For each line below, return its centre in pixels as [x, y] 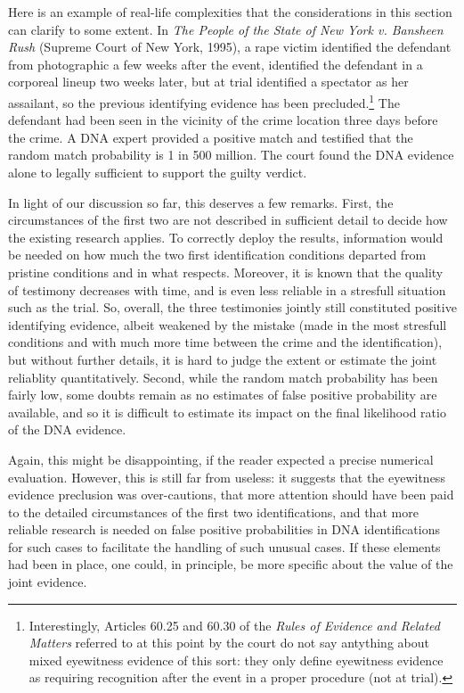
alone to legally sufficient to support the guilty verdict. [158, 172]
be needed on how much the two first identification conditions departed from [217, 255]
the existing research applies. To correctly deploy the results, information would [226, 237]
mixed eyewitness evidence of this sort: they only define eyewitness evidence [236, 660]
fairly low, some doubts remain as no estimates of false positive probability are [223, 395]
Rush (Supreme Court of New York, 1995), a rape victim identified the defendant [230, 47]
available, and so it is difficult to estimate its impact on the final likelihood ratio [227, 412]
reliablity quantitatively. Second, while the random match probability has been [223, 377]
